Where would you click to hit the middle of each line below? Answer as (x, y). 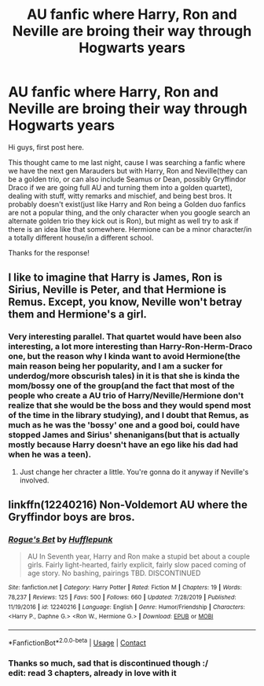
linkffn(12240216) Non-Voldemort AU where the (128, 505)
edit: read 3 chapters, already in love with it (92, 673)
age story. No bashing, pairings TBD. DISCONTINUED (114, 573)
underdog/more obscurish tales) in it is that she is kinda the (124, 376)
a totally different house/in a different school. (81, 237)
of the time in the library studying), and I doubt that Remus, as (128, 416)
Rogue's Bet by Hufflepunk (60, 539)
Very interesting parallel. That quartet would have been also (125, 337)
